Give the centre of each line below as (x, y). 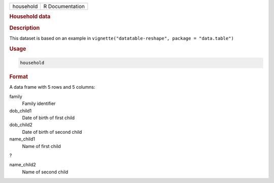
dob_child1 (21, 111)
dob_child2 (21, 125)
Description (25, 28)
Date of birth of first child (48, 118)
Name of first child (41, 146)
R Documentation (64, 6)
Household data (30, 17)
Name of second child (45, 172)
